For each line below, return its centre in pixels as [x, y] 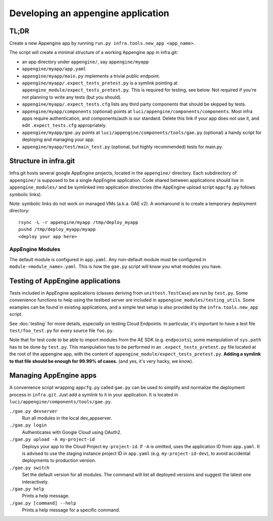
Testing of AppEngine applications [65, 281]
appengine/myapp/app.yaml [54, 69]
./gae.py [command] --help [43, 503]
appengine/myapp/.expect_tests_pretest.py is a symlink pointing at [100, 83]
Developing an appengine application [89, 13]
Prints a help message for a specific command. [71, 510]
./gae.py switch [30, 468]
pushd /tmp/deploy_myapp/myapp [57, 229]
